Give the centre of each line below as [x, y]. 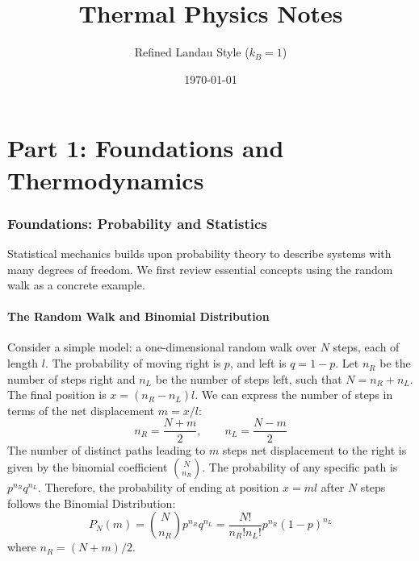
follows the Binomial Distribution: [92, 503]
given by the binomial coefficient [88, 467]
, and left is [258, 363]
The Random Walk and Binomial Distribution [138, 316]
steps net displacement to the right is [314, 449]
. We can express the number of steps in [294, 395]
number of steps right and [71, 378]
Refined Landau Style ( [192, 52]
